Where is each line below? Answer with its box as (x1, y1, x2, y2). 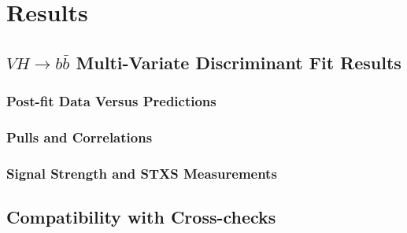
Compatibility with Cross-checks (6, 205, 276, 229)
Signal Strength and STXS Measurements (6, 163, 277, 183)
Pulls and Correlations (6, 127, 153, 146)
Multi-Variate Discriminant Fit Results (76, 50, 401, 74)
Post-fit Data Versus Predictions (6, 91, 216, 111)
